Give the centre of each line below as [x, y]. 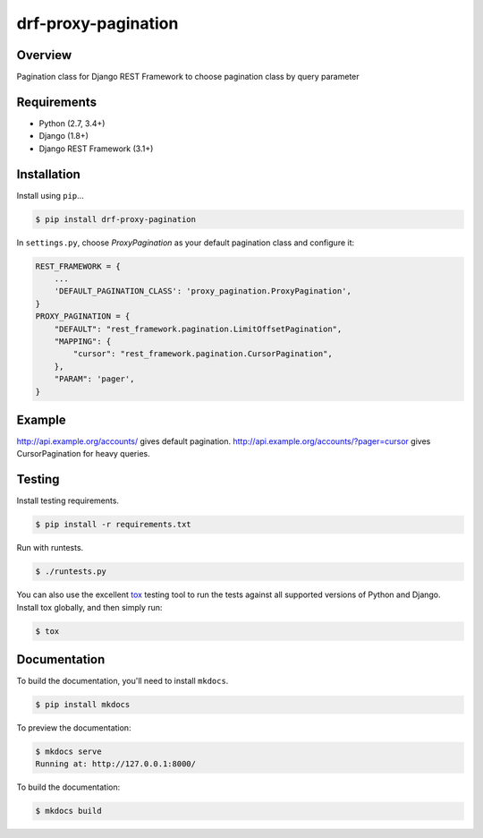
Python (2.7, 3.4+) [72, 123]
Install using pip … [50, 195]
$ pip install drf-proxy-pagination [116, 219]
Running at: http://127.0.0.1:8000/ [116, 764]
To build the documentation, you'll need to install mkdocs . [123, 681]
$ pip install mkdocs [83, 705]
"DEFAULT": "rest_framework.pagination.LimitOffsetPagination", [198, 329]
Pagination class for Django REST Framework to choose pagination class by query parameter [188, 77]
